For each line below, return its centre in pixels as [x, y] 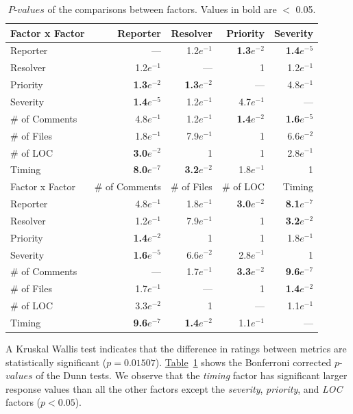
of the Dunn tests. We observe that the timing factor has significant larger [192, 375]
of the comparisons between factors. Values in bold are [162, 9]
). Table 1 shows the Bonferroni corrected [243, 362]
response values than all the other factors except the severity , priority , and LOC [174, 388]
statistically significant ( [56, 362]
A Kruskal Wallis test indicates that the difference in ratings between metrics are [176, 349]
